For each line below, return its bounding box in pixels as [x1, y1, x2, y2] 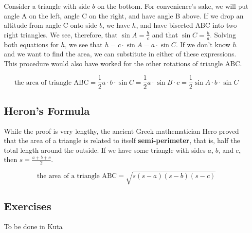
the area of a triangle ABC [37, 173, 117, 180]
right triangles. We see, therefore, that [4, 29, 118, 39]
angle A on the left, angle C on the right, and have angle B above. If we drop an [4, 10, 244, 20]
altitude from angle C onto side [4, 20, 97, 30]
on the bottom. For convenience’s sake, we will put [97, 1, 249, 11]
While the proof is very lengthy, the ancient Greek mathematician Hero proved [4, 125, 239, 136]
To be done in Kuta [4, 221, 63, 232]
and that [152, 29, 178, 39]
